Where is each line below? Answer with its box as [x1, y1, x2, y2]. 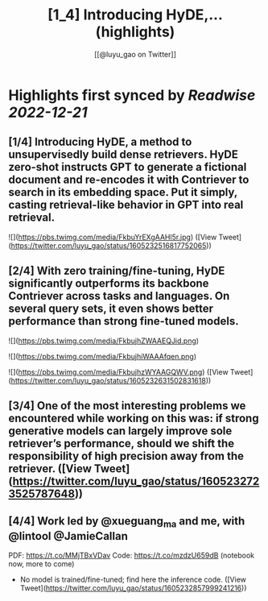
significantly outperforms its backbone [8, 276, 209, 291]
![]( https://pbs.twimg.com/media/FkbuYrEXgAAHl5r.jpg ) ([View [8, 232, 217, 242]
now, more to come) [8, 558, 75, 569]
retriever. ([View [8, 462, 93, 475]
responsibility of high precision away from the [8, 449, 244, 462]
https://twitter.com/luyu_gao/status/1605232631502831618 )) [10, 375, 212, 385]
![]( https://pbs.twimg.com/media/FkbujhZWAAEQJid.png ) [8, 336, 200, 346]
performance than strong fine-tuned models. [8, 314, 239, 328]
